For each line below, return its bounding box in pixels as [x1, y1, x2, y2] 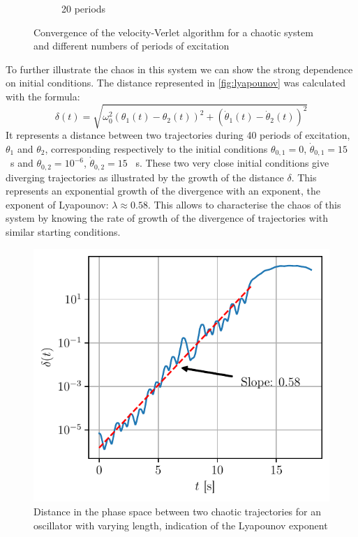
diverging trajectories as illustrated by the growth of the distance [6, 169, 284, 184]
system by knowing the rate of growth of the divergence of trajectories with [6, 211, 329, 225]
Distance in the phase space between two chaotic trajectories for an [33, 504, 322, 519]
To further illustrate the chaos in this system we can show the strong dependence [6, 61, 353, 76]
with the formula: [6, 89, 80, 103]
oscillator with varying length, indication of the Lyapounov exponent [33, 517, 328, 532]
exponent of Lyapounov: [6, 197, 109, 211]
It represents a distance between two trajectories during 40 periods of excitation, [6, 128, 350, 142]
